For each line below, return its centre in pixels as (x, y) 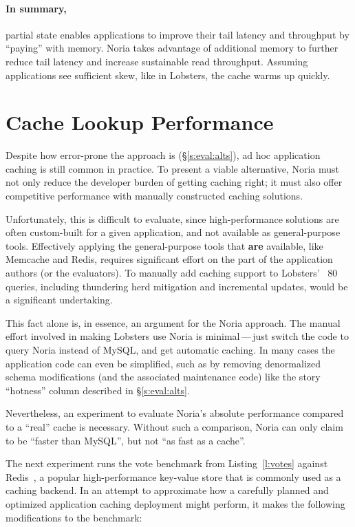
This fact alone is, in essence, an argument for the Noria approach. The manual (173, 322)
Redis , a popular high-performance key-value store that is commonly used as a (173, 476)
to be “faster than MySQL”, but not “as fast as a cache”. (126, 440)
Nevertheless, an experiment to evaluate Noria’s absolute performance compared (175, 413)
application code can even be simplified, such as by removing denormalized (163, 363)
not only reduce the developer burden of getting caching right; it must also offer (174, 182)
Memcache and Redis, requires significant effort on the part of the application (169, 259)
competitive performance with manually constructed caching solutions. (154, 196)
